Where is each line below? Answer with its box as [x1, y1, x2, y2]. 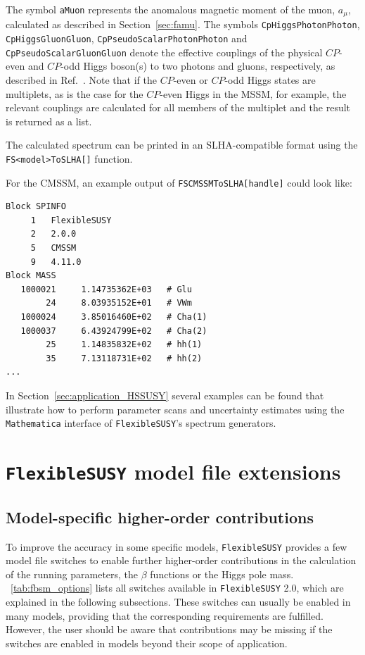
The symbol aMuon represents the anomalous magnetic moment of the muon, [6, 2, 335, 16]
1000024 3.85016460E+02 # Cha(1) [20, 312, 207, 323]
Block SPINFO [6, 201, 66, 212]
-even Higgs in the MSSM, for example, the [160, 86, 347, 101]
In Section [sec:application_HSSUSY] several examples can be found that [6, 388, 324, 403]
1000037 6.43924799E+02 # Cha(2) [20, 325, 207, 336]
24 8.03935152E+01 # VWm [46, 298, 192, 308]
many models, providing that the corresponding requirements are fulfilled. [6, 608, 324, 623]
